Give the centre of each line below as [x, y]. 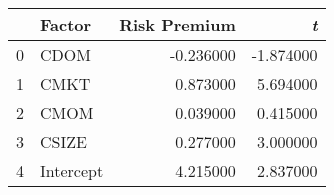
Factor [66, 24]
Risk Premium [177, 24]
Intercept [72, 170]
